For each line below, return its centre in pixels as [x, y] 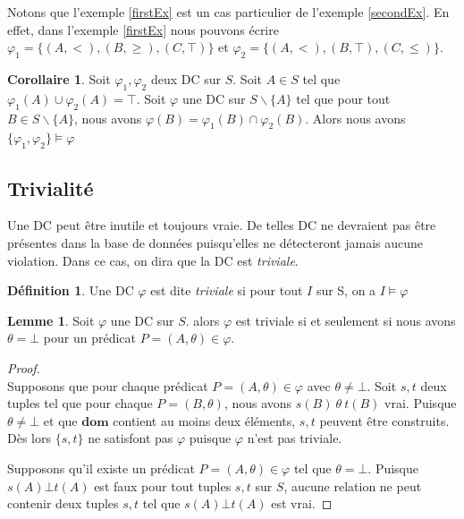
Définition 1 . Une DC [71, 290]
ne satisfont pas [131, 438]
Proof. [24, 367]
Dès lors [29, 438]
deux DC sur [186, 78]
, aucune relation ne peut [353, 485]
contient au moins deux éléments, [204, 420]
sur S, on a [346, 290]
